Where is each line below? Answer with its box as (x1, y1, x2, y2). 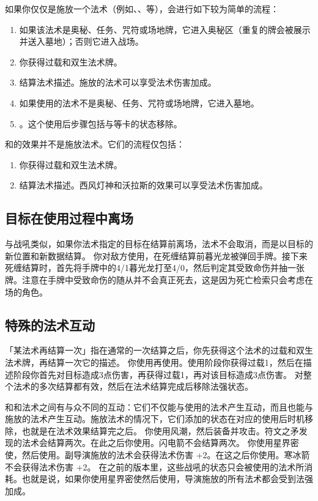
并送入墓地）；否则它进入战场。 (19, 35, 144, 48)
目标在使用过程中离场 (5, 209, 133, 228)
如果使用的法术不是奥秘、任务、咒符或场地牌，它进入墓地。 (19, 96, 259, 109)
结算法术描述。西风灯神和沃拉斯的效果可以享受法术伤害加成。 (19, 179, 268, 191)
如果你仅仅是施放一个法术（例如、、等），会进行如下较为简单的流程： (5, 2, 279, 15)
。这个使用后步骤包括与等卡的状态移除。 (19, 117, 182, 130)
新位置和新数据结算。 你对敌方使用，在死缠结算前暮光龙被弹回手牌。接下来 (5, 249, 308, 262)
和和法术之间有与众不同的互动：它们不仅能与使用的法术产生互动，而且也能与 (5, 400, 313, 413)
